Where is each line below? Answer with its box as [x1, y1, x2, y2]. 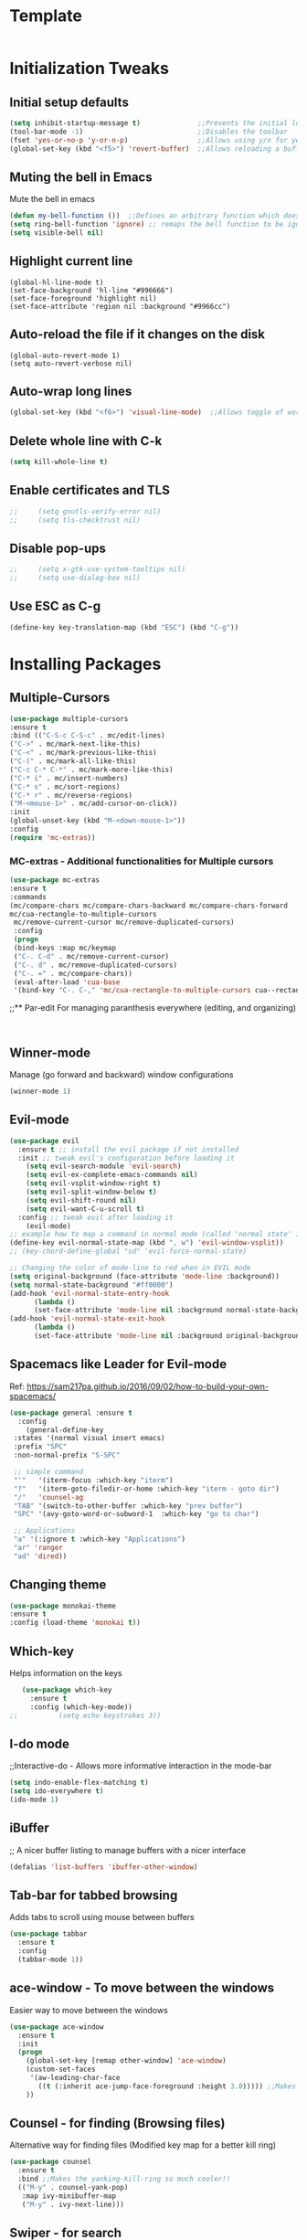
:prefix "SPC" [13, 1442, 68, 1451]
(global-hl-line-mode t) [9, 278, 104, 287]
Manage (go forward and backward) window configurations [9, 1069, 234, 1080]
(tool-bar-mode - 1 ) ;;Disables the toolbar [9, 127, 288, 136]
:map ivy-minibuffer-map [21, 2191, 117, 2201]
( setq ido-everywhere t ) [9, 1787, 104, 1796]
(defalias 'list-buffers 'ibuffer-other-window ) [9, 1862, 198, 1872]
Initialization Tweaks [9, 58, 170, 79]
